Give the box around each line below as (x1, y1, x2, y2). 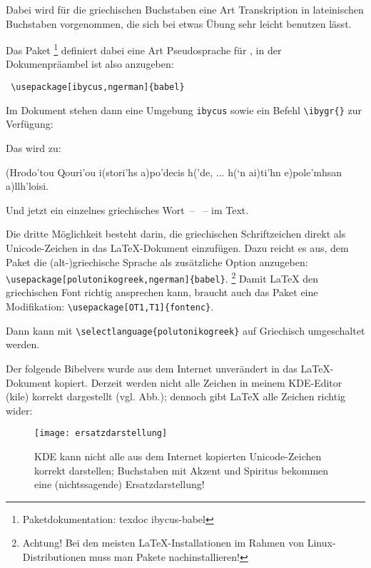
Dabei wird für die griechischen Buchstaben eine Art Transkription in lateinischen (6, 2, 364, 16)
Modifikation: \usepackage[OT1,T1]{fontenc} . (6, 299, 214, 313)
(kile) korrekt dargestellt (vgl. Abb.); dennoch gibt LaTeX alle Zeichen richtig (6, 389, 346, 404)
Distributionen (22, 549, 86, 564)
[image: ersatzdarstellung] (34, 428, 168, 439)
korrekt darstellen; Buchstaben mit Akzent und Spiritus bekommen (34, 462, 329, 477)
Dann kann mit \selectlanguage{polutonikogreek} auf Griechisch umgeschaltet (6, 323, 365, 338)
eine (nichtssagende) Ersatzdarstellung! (34, 477, 205, 492)
